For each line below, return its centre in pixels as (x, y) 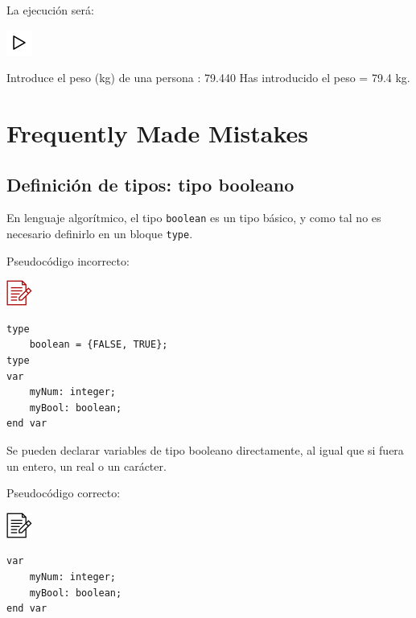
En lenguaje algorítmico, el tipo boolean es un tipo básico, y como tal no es (194, 218)
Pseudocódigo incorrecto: (68, 260)
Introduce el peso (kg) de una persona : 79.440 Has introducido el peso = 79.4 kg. (208, 78)
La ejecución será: (50, 10)
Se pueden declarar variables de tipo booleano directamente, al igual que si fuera (205, 450)
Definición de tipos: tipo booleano (150, 184)
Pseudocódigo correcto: (64, 493)
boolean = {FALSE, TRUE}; (99, 345)
